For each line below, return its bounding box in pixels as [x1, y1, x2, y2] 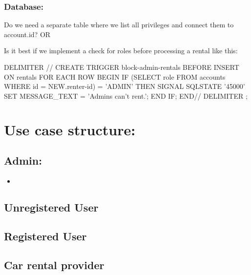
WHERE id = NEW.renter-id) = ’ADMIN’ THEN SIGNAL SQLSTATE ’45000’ [4, 81, 245, 91]
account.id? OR [4, 29, 51, 39]
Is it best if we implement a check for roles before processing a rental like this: [4, 45, 238, 56]
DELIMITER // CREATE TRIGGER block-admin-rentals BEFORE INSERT [4, 62, 239, 72]
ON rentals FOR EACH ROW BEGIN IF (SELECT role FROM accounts [4, 71, 226, 82]
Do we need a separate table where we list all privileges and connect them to [4, 20, 234, 30]
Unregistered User [4, 199, 99, 214]
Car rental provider [4, 257, 105, 272]
